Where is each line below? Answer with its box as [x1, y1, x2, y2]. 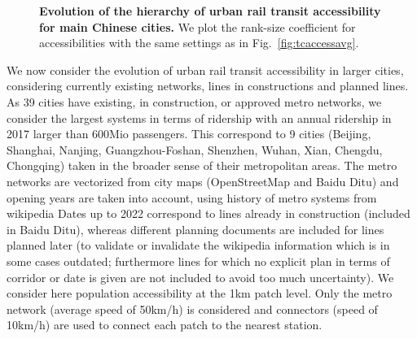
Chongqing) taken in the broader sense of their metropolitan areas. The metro [7, 157, 397, 174]
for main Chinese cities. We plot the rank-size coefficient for [39, 18, 356, 35]
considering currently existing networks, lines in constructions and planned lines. [7, 77, 409, 94]
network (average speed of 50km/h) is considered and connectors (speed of [7, 300, 378, 317]
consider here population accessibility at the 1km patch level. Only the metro [7, 285, 393, 302]
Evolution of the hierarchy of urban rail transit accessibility [39, 2, 381, 19]
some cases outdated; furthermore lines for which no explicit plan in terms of [7, 252, 390, 269]
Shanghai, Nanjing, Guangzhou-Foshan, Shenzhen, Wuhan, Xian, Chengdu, [7, 141, 383, 158]
